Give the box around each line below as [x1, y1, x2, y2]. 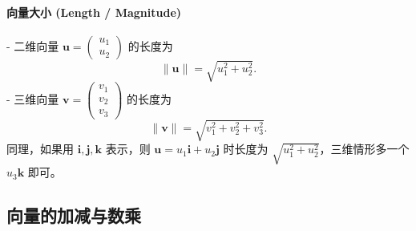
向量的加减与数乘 [6, 203, 141, 228]
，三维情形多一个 [319, 140, 410, 157]
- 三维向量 [6, 91, 59, 107]
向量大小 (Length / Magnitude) [6, 3, 182, 20]
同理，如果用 [6, 140, 74, 157]
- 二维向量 [6, 37, 59, 54]
